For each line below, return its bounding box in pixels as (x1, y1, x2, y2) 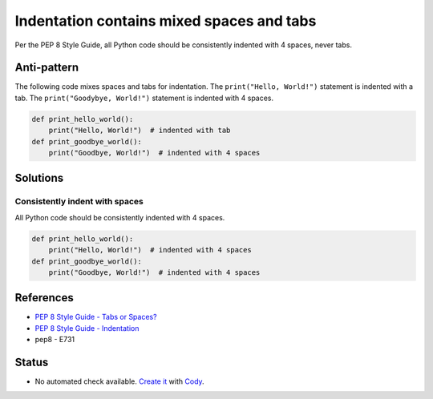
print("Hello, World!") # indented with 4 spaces (48, 245, 252, 255)
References (14, 291, 74, 304)
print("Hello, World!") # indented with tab (48, 126, 231, 135)
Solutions (14, 171, 64, 185)
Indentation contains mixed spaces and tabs (14, 12, 317, 30)
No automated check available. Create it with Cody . (34, 377, 204, 386)
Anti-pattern (14, 61, 79, 75)
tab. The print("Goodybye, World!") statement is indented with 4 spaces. (14, 93, 274, 103)
